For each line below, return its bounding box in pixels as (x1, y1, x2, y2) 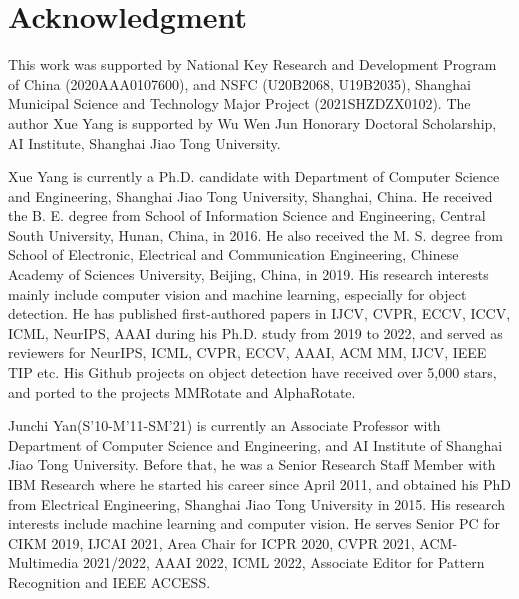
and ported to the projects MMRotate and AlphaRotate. (8, 381, 356, 402)
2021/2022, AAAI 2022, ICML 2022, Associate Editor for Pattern (83, 552, 485, 573)
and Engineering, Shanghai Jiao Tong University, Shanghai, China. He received (8, 185, 493, 206)
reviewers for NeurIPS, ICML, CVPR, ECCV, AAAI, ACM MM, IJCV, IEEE (8, 342, 487, 363)
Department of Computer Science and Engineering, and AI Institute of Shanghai (8, 434, 503, 455)
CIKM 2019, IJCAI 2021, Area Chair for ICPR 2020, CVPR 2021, (8, 532, 415, 553)
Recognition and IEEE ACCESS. (8, 571, 211, 592)
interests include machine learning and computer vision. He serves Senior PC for (8, 513, 500, 534)
